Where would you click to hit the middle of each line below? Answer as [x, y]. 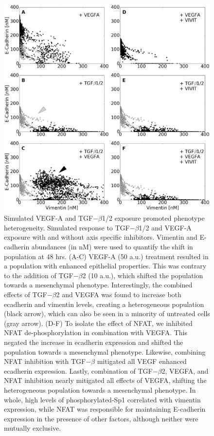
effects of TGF [26, 294]
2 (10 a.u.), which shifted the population [143, 275]
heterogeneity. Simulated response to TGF [67, 227]
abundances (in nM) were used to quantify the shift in [112, 247]
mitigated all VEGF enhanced [142, 361]
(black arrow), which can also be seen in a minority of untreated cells [107, 313]
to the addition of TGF [39, 275]
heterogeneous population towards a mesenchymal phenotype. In [100, 389]
